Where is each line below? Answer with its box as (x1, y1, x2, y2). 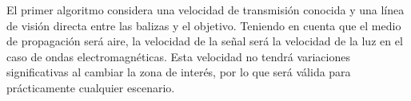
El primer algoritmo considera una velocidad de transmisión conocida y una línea (6, 2, 405, 17)
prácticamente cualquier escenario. (6, 79, 175, 95)
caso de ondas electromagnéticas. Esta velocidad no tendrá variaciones (6, 48, 350, 64)
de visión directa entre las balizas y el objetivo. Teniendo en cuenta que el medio (6, 17, 401, 33)
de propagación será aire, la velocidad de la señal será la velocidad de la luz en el (6, 33, 403, 49)
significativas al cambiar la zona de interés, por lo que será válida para (6, 64, 351, 80)
